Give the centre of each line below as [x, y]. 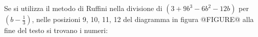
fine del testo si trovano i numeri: [56, 30]
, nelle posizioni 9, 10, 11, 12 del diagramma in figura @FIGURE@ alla [143, 19]
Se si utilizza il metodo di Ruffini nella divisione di [83, 8]
